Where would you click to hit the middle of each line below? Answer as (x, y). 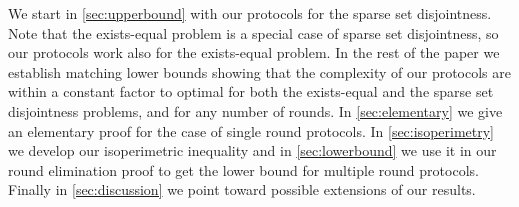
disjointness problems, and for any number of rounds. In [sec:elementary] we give (255, 110)
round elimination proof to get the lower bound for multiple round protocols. (243, 169)
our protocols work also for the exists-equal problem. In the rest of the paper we (254, 52)
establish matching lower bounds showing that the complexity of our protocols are (259, 71)
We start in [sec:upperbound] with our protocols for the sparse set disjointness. (250, 13)
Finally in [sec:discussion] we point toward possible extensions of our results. (242, 189)
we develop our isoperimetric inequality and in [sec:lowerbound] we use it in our (252, 150)
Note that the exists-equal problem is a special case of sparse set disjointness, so (253, 32)
